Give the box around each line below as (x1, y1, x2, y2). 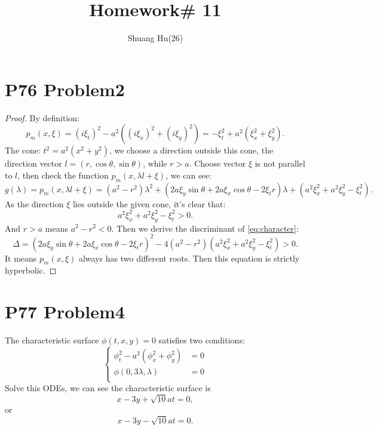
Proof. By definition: (5, 111, 79, 124)
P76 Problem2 (5, 76, 125, 101)
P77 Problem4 (5, 299, 125, 324)
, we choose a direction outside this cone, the (109, 144, 274, 156)
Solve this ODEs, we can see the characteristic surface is (5, 382, 211, 394)
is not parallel (255, 157, 305, 170)
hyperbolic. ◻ (5, 264, 57, 277)
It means (5, 251, 37, 264)
